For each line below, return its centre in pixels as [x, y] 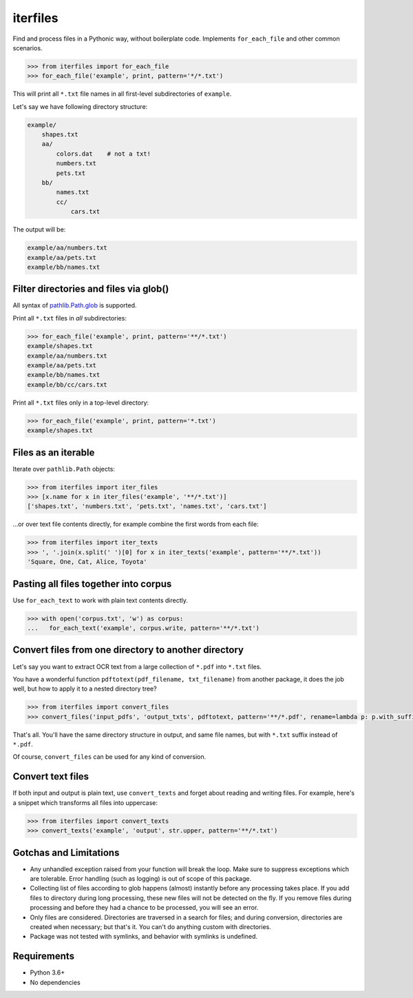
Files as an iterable [54, 452]
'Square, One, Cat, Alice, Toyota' [87, 562]
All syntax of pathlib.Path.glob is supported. [75, 305]
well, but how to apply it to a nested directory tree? [85, 689]
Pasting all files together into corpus [92, 583]
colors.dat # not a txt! [104, 154]
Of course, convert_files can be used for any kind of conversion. [109, 757]
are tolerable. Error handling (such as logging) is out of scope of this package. [141, 878]
